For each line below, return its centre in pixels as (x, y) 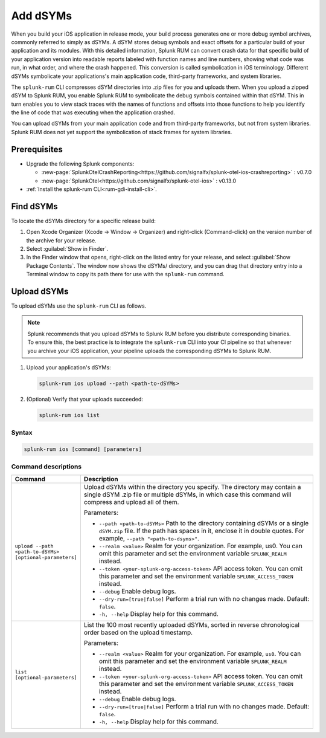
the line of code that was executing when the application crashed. (93, 112)
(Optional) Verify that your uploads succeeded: (85, 399)
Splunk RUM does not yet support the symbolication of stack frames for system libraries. (122, 132)
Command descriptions (46, 467)
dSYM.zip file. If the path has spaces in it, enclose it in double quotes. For (202, 531)
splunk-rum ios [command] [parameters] (83, 449)
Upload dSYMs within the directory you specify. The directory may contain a (192, 487)
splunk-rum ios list (69, 415)
